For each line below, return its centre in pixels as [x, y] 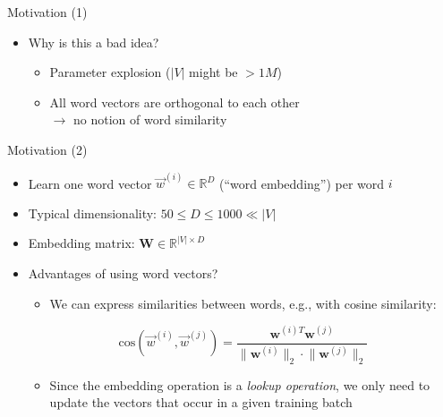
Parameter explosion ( [110, 72]
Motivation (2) [47, 149]
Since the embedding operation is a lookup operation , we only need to [240, 384]
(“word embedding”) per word [302, 183]
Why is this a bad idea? [94, 42]
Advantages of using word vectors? [123, 273]
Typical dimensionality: [93, 213]
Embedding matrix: [81, 243]
